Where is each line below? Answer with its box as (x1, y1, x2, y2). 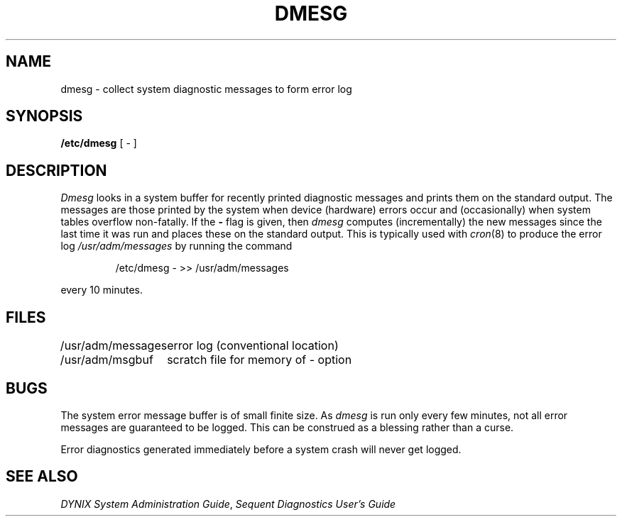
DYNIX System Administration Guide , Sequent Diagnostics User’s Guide (60, 497, 396, 510)
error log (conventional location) (167, 338, 339, 353)
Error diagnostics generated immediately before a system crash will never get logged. (60, 443, 462, 455)
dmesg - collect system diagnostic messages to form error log (60, 82, 352, 95)
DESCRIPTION (6, 161, 107, 179)
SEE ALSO (6, 467, 78, 486)
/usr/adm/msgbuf (60, 352, 153, 367)
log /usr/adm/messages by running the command (60, 240, 293, 252)
